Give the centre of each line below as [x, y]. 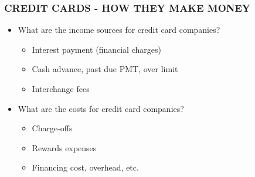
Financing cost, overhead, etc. [85, 167]
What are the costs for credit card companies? [101, 108]
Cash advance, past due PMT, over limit [105, 69]
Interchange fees [61, 88]
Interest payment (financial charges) [96, 49]
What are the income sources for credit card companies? [119, 30]
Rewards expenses [64, 147]
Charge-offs [52, 128]
